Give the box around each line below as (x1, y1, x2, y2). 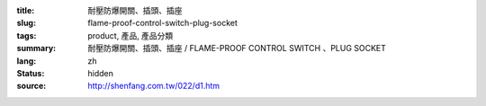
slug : (16, 18, 36, 29)
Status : (16, 67, 45, 78)
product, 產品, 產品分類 (87, 30, 174, 40)
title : (16, 5, 35, 15)
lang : (16, 55, 37, 66)
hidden (87, 67, 114, 78)
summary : (16, 43, 57, 54)
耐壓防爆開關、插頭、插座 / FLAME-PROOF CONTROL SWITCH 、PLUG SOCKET (87, 43, 387, 54)
